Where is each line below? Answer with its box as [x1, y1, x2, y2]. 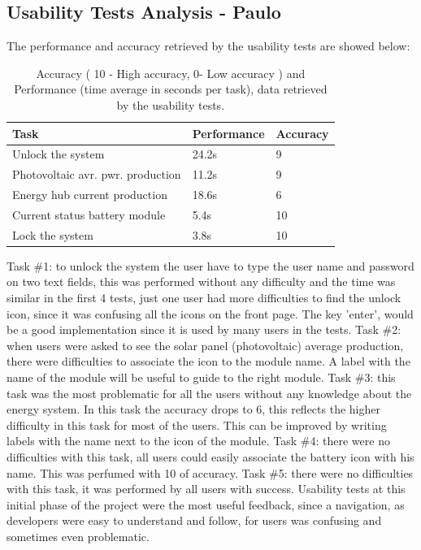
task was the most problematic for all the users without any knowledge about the [7, 384, 412, 401]
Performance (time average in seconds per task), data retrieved [14, 80, 328, 97]
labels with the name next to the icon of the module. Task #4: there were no [7, 432, 390, 449]
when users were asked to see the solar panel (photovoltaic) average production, [7, 336, 404, 353]
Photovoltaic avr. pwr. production [12, 166, 181, 183]
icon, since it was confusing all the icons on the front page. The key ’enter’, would [7, 305, 414, 322]
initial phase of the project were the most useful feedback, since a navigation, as [7, 496, 405, 513]
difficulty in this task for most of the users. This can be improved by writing [7, 416, 387, 433]
